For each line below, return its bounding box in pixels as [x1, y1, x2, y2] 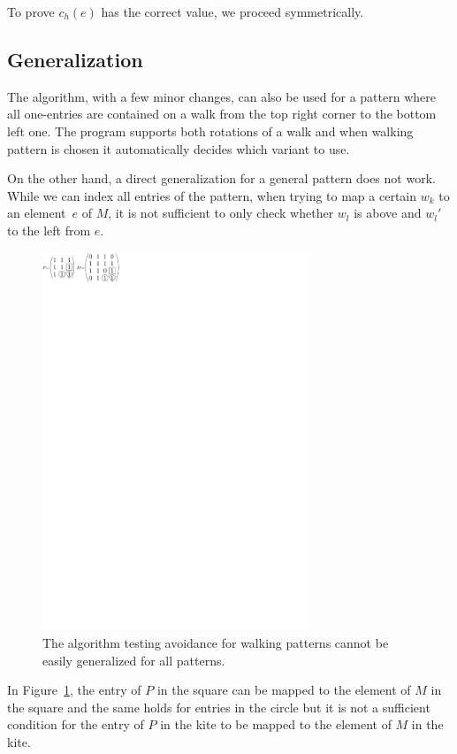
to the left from [7, 220, 91, 239]
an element [7, 204, 66, 222]
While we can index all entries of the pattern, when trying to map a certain [7, 186, 417, 204]
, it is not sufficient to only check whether [108, 204, 334, 222]
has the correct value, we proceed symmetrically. [101, 3, 364, 20]
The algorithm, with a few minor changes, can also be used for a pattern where [7, 87, 436, 105]
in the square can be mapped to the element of [156, 681, 411, 699]
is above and [354, 204, 422, 222]
